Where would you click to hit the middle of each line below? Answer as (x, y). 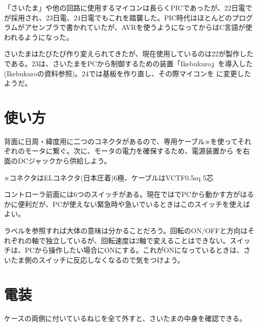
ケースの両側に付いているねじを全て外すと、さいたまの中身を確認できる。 (125, 318)
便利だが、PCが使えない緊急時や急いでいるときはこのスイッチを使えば (134, 204)
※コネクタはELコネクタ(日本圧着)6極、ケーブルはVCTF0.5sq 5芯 (109, 177)
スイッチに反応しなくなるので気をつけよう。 (111, 259)
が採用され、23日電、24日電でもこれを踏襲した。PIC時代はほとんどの (118, 17)
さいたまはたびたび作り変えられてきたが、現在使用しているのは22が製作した (129, 54)
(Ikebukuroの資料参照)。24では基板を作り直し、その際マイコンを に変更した (128, 73)
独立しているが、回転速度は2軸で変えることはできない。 (137, 240)
